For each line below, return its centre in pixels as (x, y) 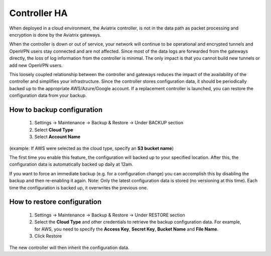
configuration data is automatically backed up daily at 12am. (71, 164)
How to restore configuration (55, 202)
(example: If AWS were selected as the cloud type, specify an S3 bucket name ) (92, 148)
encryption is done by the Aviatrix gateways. (55, 35)
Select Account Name (57, 137)
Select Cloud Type (54, 130)
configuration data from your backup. (48, 96)
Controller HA (38, 13)
